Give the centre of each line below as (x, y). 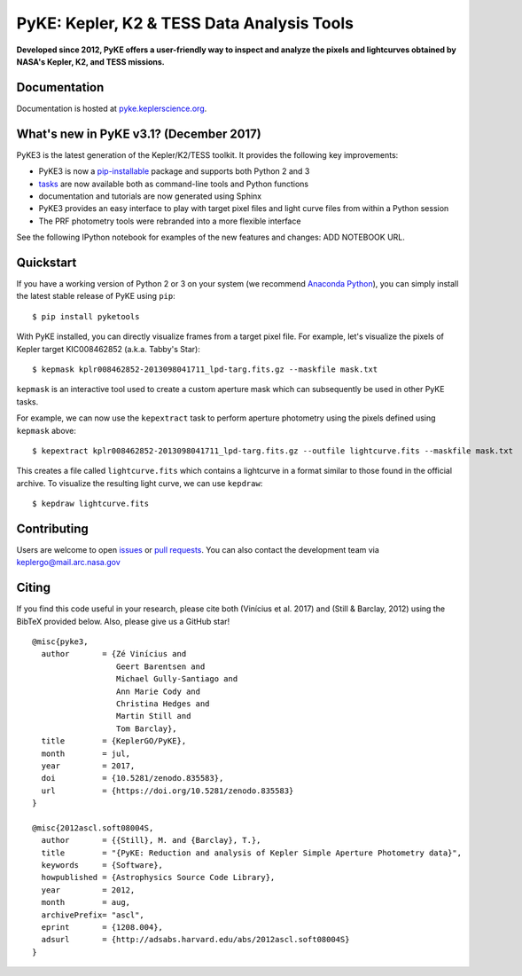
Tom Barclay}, (146, 728)
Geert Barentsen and (160, 666)
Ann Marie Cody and (158, 691)
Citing (33, 588)
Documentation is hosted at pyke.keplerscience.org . (112, 108)
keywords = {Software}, (102, 866)
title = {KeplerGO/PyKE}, (114, 741)
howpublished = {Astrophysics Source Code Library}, (158, 878)
